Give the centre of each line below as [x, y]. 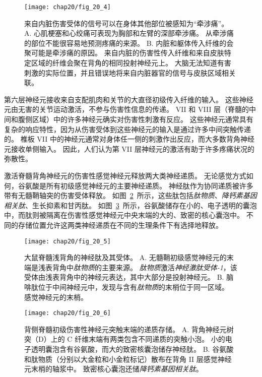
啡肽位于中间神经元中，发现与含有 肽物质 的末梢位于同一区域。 [126, 287]
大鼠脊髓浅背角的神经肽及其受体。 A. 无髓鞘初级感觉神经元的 [125, 257]
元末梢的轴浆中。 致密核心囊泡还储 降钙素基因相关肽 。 [114, 369]
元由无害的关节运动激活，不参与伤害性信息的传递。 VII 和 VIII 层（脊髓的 [127, 109]
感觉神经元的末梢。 [56, 297]
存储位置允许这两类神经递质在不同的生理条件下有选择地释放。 [120, 225]
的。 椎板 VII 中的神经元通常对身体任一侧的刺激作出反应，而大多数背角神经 [129, 139]
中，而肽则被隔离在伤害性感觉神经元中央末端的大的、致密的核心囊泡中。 [124, 215]
